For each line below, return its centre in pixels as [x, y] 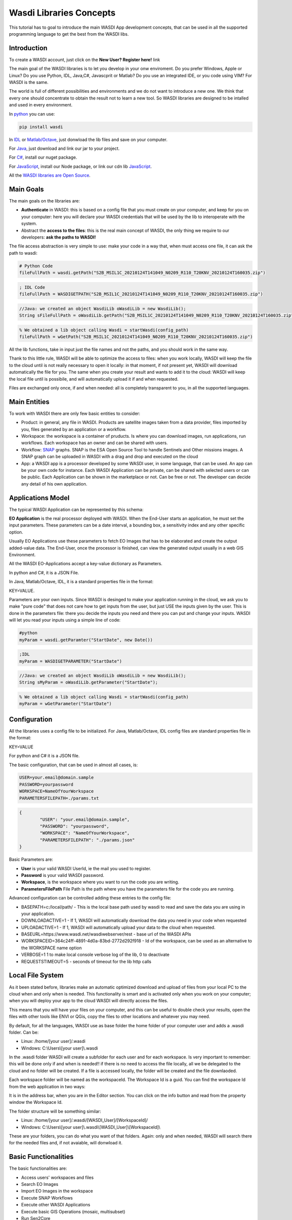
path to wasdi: [23, 253]
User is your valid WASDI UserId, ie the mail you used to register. [86, 868]
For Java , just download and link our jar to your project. [64, 148]
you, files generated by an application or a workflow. [74, 429]
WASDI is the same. [29, 82]
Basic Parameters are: [31, 859]
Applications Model [39, 498]
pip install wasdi [41, 127]
